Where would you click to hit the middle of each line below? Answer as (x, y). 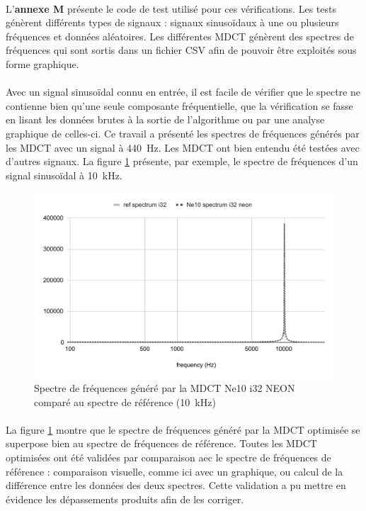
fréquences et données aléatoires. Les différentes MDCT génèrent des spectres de (180, 36)
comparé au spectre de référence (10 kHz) (125, 401)
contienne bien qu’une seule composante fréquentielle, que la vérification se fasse (179, 105)
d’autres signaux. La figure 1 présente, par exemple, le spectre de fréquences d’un (182, 161)
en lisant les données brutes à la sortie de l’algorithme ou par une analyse (165, 119)
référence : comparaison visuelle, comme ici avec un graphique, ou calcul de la (175, 471)
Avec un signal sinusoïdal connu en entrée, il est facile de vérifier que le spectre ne (183, 92)
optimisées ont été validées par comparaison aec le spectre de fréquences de (168, 457)
